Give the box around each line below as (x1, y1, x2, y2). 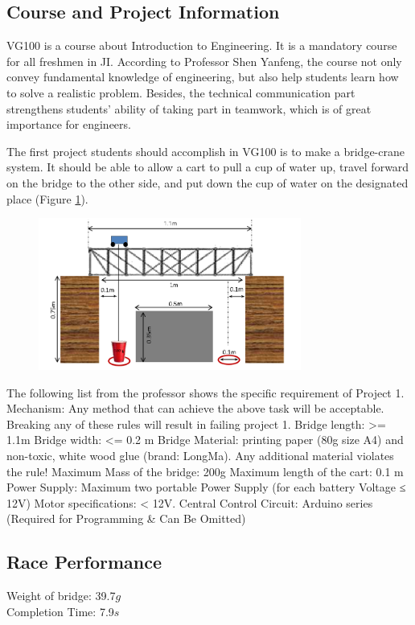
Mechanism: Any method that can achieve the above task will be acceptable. (6, 400, 384, 417)
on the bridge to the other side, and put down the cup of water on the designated (6, 174, 409, 191)
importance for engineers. (6, 116, 131, 133)
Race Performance (6, 549, 162, 574)
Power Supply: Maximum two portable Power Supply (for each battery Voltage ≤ (6, 479, 406, 495)
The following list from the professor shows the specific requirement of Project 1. (6, 384, 405, 401)
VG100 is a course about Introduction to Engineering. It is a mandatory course (6, 37, 397, 54)
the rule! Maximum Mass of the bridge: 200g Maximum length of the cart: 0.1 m (6, 463, 404, 479)
